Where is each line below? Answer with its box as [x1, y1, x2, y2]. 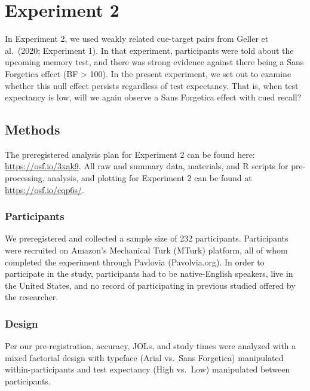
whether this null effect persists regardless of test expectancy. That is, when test [5, 79, 299, 91]
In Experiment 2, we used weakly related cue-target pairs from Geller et [5, 32, 269, 45]
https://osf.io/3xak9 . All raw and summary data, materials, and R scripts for [5, 160, 288, 172]
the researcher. [5, 291, 59, 303]
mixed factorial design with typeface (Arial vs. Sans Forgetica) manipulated [5, 351, 284, 363]
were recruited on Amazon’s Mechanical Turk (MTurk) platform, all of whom [5, 244, 288, 256]
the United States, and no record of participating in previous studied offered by [5, 279, 296, 291]
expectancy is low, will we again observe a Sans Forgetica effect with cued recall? [5, 91, 302, 103]
